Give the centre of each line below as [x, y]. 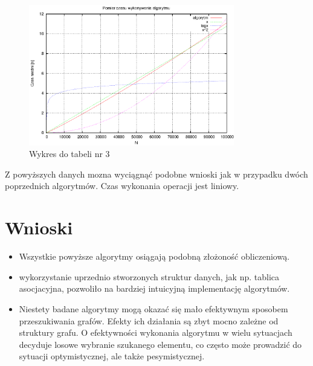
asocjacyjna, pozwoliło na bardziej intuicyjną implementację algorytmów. [154, 288]
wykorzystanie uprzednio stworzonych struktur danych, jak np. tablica [149, 276]
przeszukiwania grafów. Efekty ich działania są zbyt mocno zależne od [149, 320]
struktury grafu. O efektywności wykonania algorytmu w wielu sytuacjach [156, 332]
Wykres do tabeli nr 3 [69, 154]
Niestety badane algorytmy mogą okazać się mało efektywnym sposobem [153, 308]
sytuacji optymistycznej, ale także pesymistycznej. [112, 356]
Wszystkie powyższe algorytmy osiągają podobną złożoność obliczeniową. [154, 256]
